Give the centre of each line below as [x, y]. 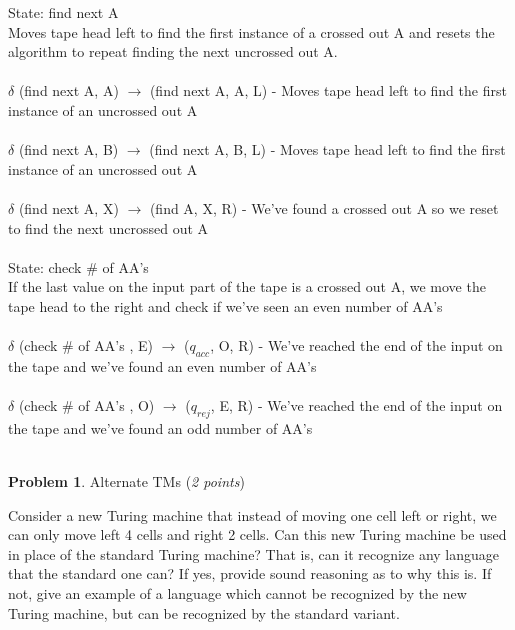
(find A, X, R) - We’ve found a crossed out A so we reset [324, 207]
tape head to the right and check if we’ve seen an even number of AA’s [225, 305]
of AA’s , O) [116, 405]
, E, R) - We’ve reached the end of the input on [356, 405]
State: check [45, 266]
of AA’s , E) [115, 345]
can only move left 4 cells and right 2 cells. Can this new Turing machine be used [257, 534]
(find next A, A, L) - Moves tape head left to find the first [328, 90]
